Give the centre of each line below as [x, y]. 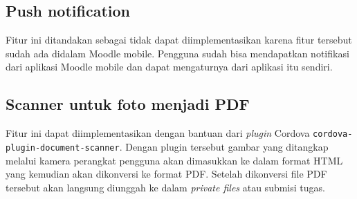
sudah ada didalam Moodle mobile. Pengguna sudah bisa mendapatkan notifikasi [177, 53]
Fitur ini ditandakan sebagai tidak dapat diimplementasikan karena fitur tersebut [179, 40]
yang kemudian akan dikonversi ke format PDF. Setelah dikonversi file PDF [166, 174]
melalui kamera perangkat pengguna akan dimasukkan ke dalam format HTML [174, 160]
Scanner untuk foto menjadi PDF [128, 104]
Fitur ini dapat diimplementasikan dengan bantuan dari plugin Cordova [158, 133]
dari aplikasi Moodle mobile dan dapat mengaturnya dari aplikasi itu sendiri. [169, 67]
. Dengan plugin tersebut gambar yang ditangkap [224, 146]
